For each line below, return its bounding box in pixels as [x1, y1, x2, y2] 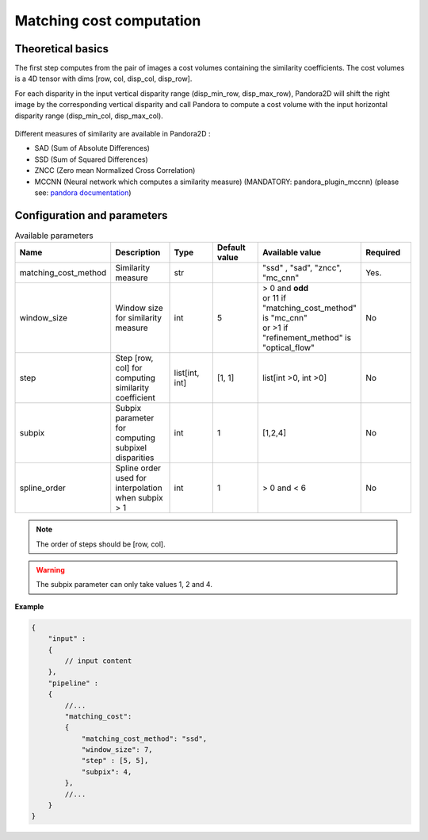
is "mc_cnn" [262, 313, 308, 324]
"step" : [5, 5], [81, 756, 149, 765]
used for [115, 473, 147, 484]
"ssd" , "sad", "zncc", [262, 263, 342, 274]
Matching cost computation [14, 12, 201, 29]
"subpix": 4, [81, 767, 132, 777]
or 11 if [262, 293, 287, 304]
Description [115, 247, 161, 258]
